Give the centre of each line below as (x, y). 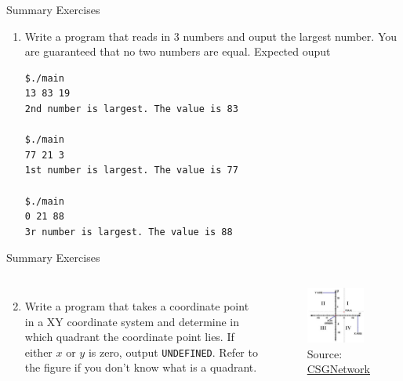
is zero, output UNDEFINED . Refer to (173, 352)
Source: (325, 353)
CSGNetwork (338, 369)
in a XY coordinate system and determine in (132, 321)
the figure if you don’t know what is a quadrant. (141, 367)
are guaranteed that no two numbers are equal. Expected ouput (178, 51)
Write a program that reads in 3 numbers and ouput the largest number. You (211, 36)
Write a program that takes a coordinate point (137, 305)
